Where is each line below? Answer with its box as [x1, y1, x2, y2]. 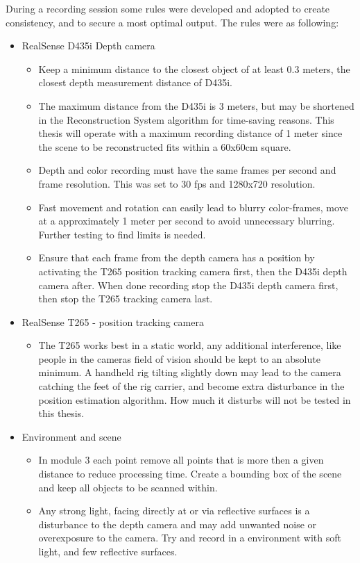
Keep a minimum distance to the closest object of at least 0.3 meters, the [38, 61, 350, 76]
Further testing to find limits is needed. [38, 227, 206, 241]
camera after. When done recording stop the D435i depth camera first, [38, 277, 338, 292]
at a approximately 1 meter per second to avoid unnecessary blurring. [38, 213, 335, 228]
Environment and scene [22, 429, 121, 443]
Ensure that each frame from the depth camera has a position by [38, 250, 315, 265]
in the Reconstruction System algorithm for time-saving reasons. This [38, 112, 334, 127]
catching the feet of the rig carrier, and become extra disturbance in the [38, 379, 345, 393]
